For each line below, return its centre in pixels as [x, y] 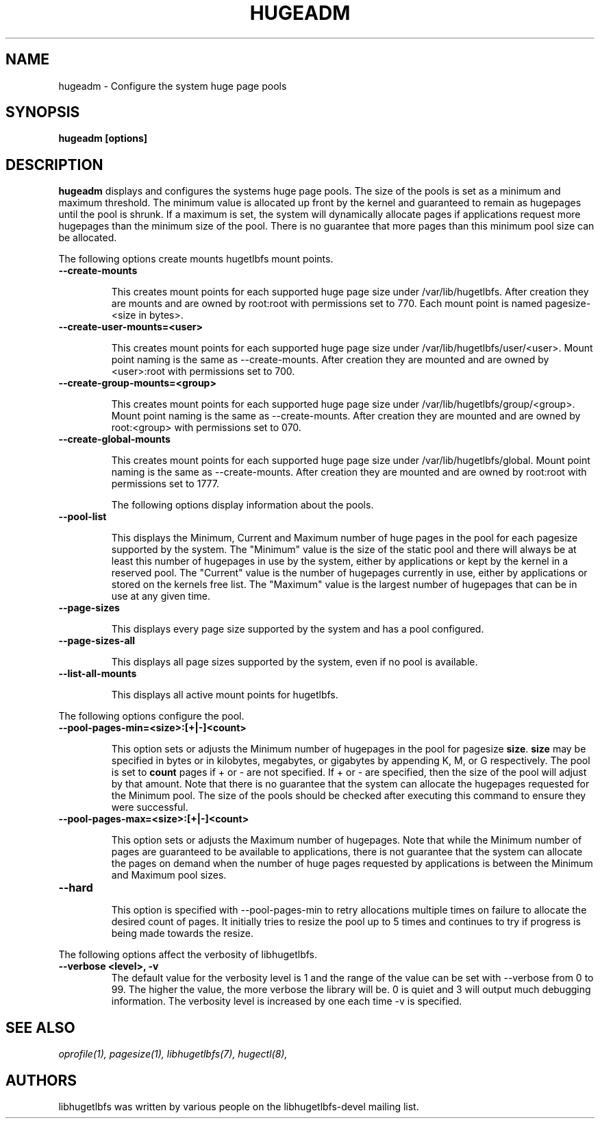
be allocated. [88, 238]
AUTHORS [41, 1080]
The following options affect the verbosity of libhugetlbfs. [188, 955]
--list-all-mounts [98, 674]
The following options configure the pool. [151, 716]
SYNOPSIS [43, 112]
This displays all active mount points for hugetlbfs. [225, 695]
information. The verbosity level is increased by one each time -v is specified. [287, 1001]
